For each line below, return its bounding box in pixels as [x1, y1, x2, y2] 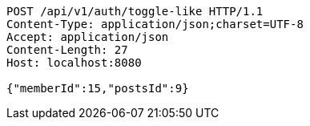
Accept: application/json [6, 30, 169, 43]
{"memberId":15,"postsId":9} [6, 82, 189, 95]
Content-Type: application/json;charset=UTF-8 [6, 18, 304, 30]
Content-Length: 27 [6, 43, 128, 56]
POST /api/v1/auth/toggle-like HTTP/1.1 [6, 5, 264, 18]
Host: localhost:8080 [6, 56, 142, 69]
